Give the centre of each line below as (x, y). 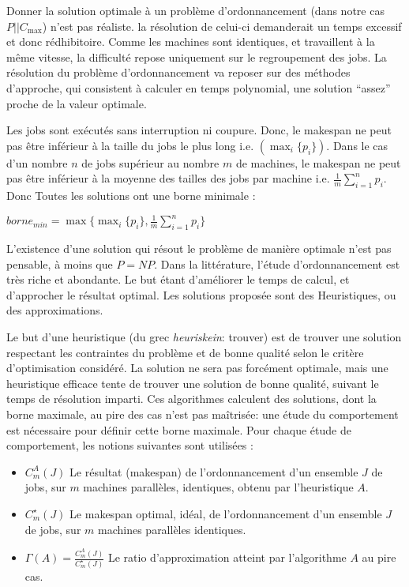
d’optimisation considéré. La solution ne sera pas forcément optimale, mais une (197, 368)
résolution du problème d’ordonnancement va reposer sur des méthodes (178, 72)
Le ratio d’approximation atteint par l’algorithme (227, 557)
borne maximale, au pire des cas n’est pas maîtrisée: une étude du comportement (203, 414)
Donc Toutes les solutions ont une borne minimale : (131, 196)
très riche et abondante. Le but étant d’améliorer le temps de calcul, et (178, 279)
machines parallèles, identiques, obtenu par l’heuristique (218, 487)
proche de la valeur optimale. (77, 103)
